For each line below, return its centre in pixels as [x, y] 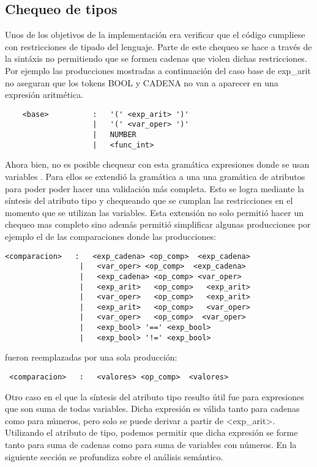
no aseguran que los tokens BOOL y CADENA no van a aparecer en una [142, 82]
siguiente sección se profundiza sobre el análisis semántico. [114, 456]
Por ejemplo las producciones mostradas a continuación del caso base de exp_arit [158, 70]
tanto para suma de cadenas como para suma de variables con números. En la [151, 445]
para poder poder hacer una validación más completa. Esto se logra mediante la [155, 188]
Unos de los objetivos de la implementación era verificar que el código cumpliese [155, 35]
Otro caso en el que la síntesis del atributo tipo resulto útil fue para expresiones [155, 396]
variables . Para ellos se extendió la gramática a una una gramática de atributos [155, 176]
